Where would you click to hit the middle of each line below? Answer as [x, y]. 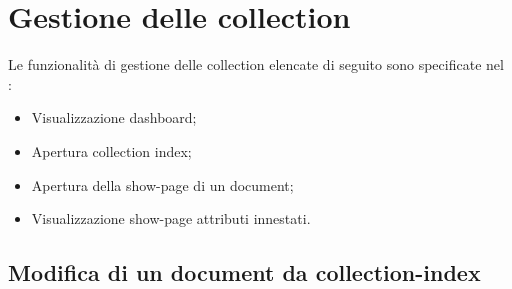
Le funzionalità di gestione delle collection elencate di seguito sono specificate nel [256, 64]
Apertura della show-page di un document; [162, 184]
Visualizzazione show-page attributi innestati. [171, 218]
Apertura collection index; [111, 150]
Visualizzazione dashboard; [114, 117]
